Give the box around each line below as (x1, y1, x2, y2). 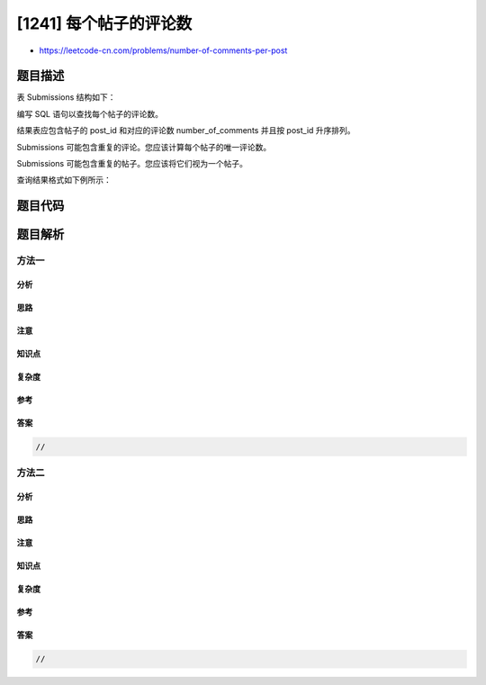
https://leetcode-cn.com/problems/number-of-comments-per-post (39, 45, 288, 56)
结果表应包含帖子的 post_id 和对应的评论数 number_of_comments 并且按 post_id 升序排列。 (16, 125, 355, 136)
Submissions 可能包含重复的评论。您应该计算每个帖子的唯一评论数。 (16, 141, 272, 152)
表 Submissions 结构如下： (16, 92, 116, 103)
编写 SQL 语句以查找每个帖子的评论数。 (16, 108, 164, 119)
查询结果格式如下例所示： (16, 175, 112, 185)
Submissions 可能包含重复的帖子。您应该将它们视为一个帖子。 (16, 158, 247, 169)
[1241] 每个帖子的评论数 (16, 14, 193, 33)
